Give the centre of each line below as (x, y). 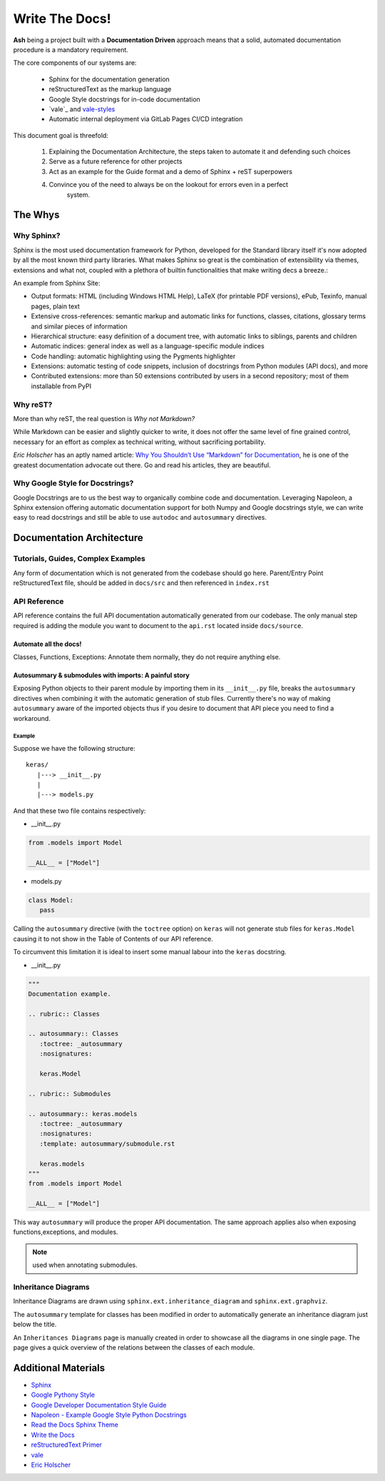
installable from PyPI (61, 386)
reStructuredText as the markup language (110, 89)
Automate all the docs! (47, 644)
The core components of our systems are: (75, 63)
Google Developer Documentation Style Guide (99, 1405)
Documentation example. (70, 994)
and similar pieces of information (79, 326)
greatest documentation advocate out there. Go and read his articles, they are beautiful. (142, 465)
